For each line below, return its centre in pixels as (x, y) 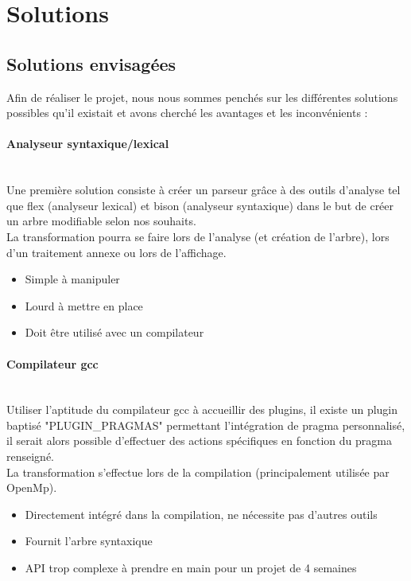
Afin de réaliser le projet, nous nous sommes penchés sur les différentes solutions (202, 97)
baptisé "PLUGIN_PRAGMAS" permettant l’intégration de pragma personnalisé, (206, 425)
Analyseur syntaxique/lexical (88, 144)
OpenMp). (32, 487)
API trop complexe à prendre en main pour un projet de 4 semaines (191, 568)
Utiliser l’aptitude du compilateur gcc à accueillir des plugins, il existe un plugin (202, 409)
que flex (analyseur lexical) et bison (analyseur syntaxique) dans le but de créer (200, 205)
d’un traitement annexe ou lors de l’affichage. (116, 252)
